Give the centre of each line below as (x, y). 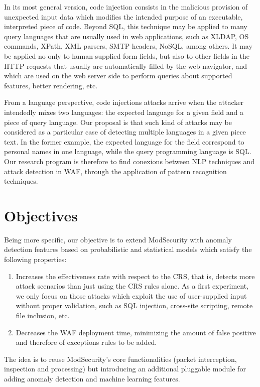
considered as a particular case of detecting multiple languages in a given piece (125, 132)
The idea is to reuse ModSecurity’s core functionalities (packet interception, (120, 359)
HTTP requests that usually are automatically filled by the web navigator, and (125, 66)
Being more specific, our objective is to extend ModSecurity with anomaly (118, 239)
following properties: (35, 259)
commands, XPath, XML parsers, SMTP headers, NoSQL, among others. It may (128, 46)
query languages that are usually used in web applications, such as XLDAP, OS (126, 36)
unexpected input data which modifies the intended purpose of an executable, (123, 16)
